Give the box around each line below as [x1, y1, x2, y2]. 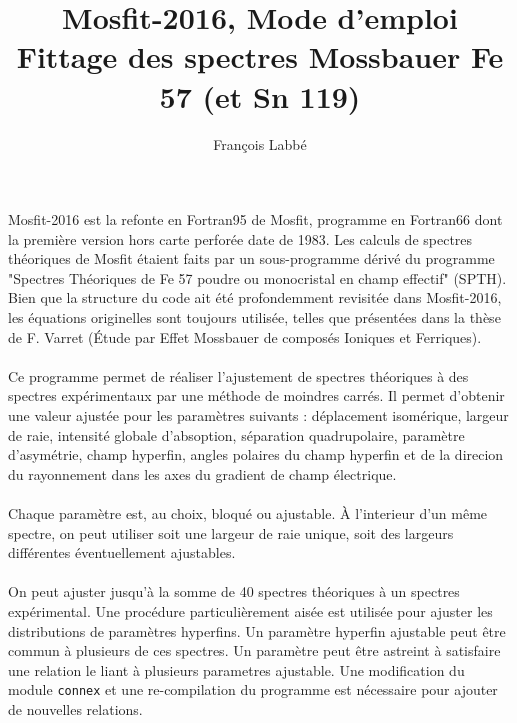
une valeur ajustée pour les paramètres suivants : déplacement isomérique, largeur [8, 405, 509, 426]
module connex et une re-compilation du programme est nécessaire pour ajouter [8, 679, 498, 700]
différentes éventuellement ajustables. [8, 542, 236, 563]
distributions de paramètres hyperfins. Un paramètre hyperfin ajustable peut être [8, 620, 506, 641]
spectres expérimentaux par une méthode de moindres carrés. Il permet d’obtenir [8, 385, 505, 406]
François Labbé [213, 133, 307, 154]
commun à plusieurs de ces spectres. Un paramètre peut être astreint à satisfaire [8, 640, 501, 661]
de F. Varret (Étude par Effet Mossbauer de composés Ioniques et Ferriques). [8, 326, 482, 347]
